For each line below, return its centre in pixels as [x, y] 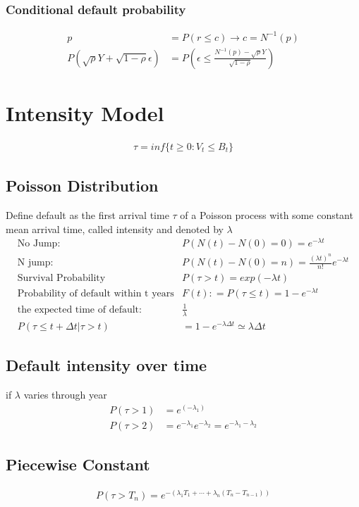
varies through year [65, 394]
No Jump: [39, 244]
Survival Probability [61, 278]
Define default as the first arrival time [87, 215]
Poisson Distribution [82, 186]
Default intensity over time [107, 365]
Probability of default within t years [96, 294]
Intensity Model [85, 112]
